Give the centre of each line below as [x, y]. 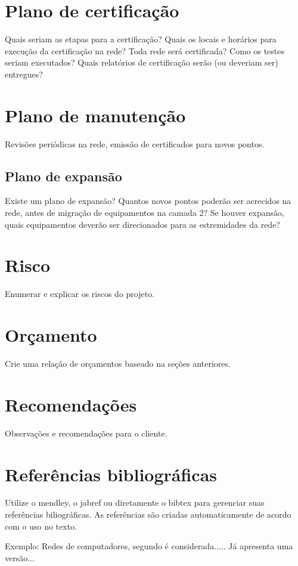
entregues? [24, 74]
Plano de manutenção [95, 115]
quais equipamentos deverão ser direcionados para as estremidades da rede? [142, 224]
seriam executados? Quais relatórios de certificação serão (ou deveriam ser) [142, 62]
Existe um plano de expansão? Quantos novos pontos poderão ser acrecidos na [148, 201]
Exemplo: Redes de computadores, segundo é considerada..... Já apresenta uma [149, 546]
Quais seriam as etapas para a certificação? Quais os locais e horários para [141, 39]
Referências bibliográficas [111, 474]
